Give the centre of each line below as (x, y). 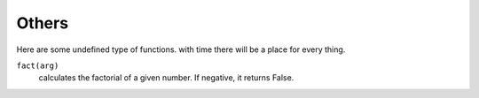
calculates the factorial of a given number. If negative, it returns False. (166, 78)
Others (43, 23)
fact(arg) (38, 65)
